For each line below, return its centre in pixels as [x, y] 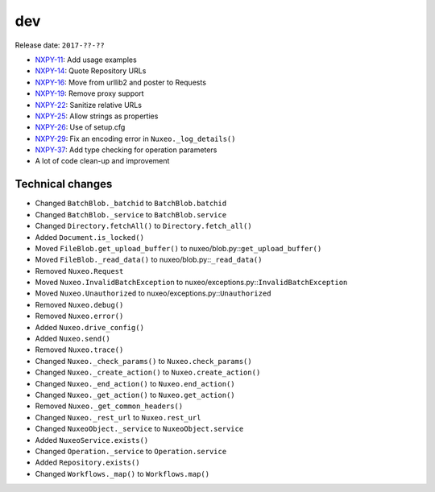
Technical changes [64, 184]
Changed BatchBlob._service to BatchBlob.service [131, 214]
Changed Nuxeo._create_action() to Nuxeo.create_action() [148, 372]
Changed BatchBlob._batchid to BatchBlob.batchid [131, 203]
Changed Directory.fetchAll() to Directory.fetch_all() [144, 226]
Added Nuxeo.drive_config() [90, 327]
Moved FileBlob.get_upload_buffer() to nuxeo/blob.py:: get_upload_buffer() [178, 248]
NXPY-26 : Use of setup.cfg [80, 127]
